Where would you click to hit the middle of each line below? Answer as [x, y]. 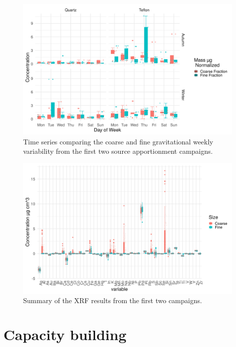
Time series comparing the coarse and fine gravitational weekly [118, 141]
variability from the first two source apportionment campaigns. [118, 151]
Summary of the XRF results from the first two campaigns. [113, 300]
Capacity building [65, 334]
